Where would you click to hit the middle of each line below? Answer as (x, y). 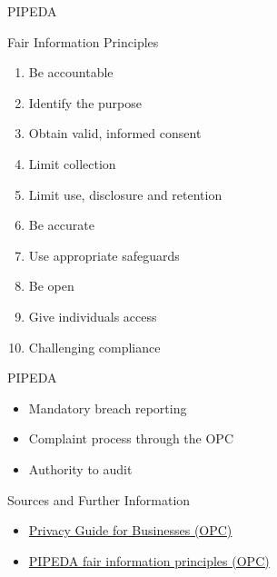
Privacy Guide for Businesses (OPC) (130, 530)
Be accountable (71, 72)
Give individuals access (93, 316)
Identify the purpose (85, 102)
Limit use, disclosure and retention (125, 194)
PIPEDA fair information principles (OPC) (149, 560)
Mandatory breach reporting (108, 408)
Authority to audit (80, 468)
